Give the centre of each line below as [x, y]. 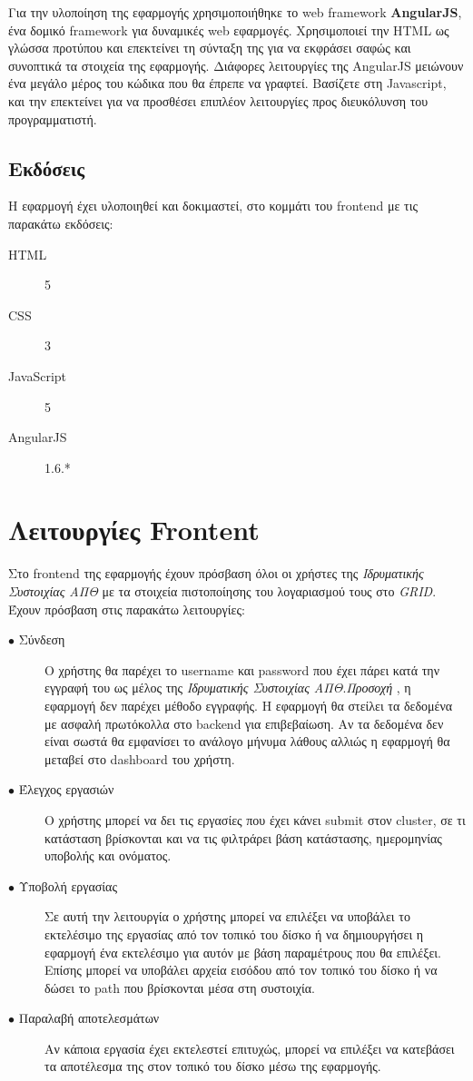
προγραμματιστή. [53, 118]
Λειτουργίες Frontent [134, 530]
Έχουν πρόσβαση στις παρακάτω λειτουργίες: [127, 609]
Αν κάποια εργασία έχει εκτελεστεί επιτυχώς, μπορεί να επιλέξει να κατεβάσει [250, 1048]
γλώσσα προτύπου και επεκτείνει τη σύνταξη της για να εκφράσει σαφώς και [210, 48]
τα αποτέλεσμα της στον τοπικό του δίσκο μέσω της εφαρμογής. [213, 1066]
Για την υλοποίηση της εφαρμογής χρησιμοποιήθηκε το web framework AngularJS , [235, 12]
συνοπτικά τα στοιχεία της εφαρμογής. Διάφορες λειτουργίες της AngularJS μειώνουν [236, 65]
